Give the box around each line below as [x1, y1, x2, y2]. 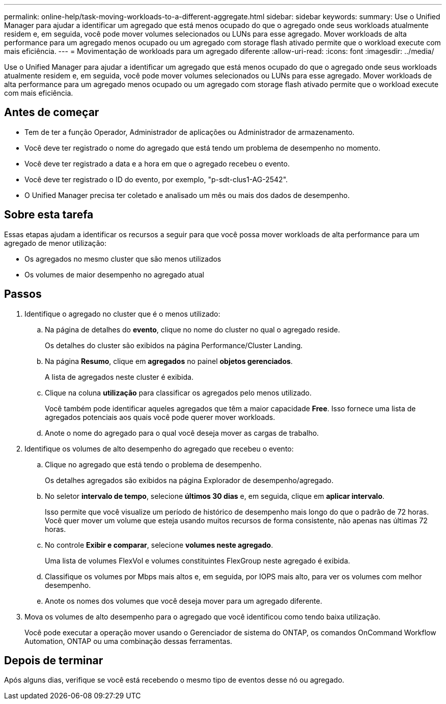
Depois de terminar [4, 654, 103, 667]
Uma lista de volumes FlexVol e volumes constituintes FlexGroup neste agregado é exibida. [45, 556, 350, 565]
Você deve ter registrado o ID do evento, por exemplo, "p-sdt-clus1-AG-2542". [24, 175, 288, 184]
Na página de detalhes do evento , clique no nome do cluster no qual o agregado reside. [45, 325, 340, 334]
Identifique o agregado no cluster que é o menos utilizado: [24, 309, 220, 318]
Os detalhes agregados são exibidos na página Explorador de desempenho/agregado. [45, 475, 333, 485]
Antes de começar [4, 106, 99, 119]
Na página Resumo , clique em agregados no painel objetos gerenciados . [45, 356, 293, 365]
